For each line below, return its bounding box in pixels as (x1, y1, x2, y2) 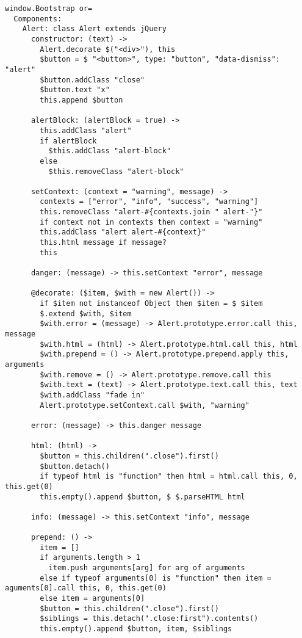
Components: (13, 14, 62, 23)
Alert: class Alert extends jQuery (22, 24, 167, 34)
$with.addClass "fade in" (40, 390, 145, 399)
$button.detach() (40, 462, 110, 471)
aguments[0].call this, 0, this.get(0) (5, 584, 167, 593)
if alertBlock (40, 136, 97, 145)
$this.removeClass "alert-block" (48, 167, 184, 176)
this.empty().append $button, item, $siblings (40, 625, 232, 634)
